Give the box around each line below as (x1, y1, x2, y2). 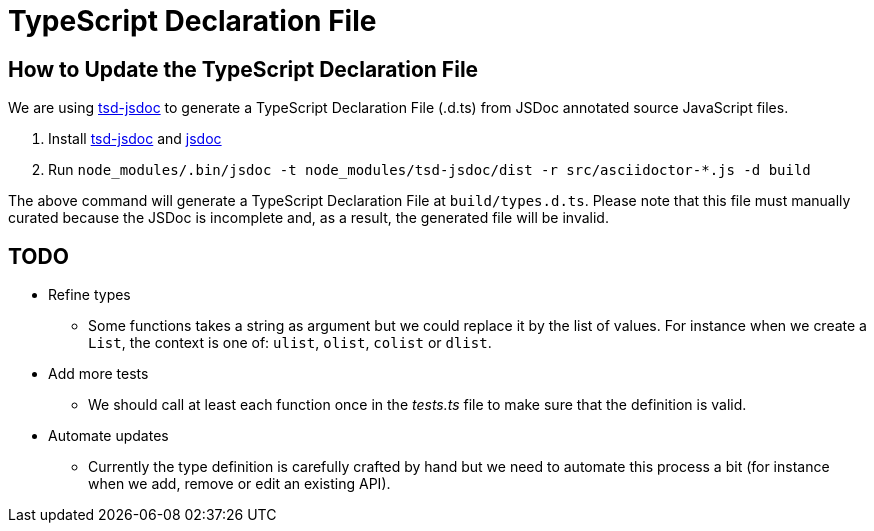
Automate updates (48, 427, 169, 445)
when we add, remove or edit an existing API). (88, 475, 391, 493)
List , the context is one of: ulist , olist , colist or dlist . (88, 334, 492, 352)
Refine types (48, 286, 131, 304)
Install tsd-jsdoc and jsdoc (48, 130, 222, 148)
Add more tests (48, 365, 149, 383)
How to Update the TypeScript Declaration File (8, 56, 479, 82)
